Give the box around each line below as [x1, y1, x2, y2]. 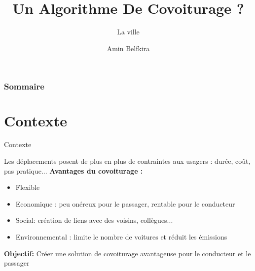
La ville [117, 27, 140, 37]
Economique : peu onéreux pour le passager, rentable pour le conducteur [15, 198, 235, 209]
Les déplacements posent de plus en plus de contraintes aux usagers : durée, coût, [4, 155, 251, 166]
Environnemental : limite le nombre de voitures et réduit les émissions [15, 231, 227, 241]
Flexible [15, 182, 40, 192]
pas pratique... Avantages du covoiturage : [4, 165, 143, 176]
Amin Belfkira [107, 43, 150, 53]
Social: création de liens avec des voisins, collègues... [15, 215, 173, 225]
